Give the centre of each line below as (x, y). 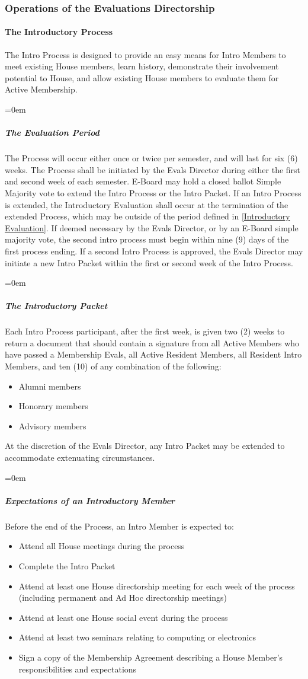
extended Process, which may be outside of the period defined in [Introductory (147, 216)
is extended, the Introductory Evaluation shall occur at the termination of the (147, 204)
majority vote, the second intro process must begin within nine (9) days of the (147, 239)
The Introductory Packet (56, 306)
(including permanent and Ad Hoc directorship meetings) (123, 597)
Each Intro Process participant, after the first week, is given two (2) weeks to (145, 331)
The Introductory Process (59, 32)
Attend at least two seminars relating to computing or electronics (137, 637)
